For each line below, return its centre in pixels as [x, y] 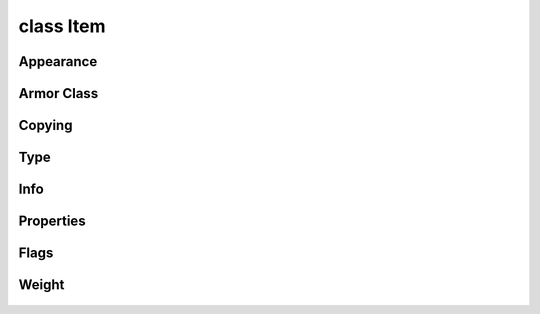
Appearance [58, 61]
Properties [52, 221]
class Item [62, 26]
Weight [41, 285]
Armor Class [58, 93]
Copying [45, 125]
